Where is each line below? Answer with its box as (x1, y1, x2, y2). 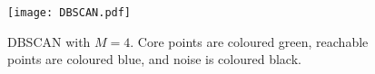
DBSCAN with (7, 32, 91, 51)
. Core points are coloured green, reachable (130, 32, 369, 51)
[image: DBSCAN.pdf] (7, 6, 132, 19)
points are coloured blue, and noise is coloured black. (7, 50, 301, 69)
